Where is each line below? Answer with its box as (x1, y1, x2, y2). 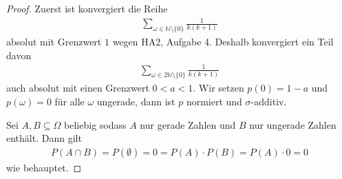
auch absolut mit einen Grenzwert (6, 81, 149, 95)
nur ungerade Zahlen (249, 117, 336, 131)
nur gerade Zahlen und (140, 117, 236, 131)
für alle (54, 94, 85, 109)
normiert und (186, 94, 242, 109)
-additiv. (250, 94, 287, 109)
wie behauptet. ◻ (6, 160, 82, 174)
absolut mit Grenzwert (6, 34, 102, 48)
